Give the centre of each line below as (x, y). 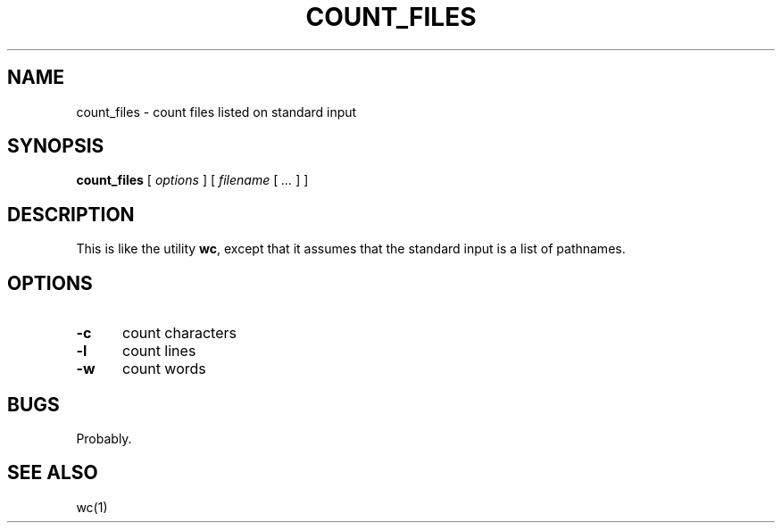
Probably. (104, 438)
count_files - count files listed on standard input (216, 112)
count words (164, 369)
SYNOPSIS (56, 146)
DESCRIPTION (71, 214)
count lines (159, 351)
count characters (179, 333)
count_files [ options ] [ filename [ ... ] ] (192, 180)
